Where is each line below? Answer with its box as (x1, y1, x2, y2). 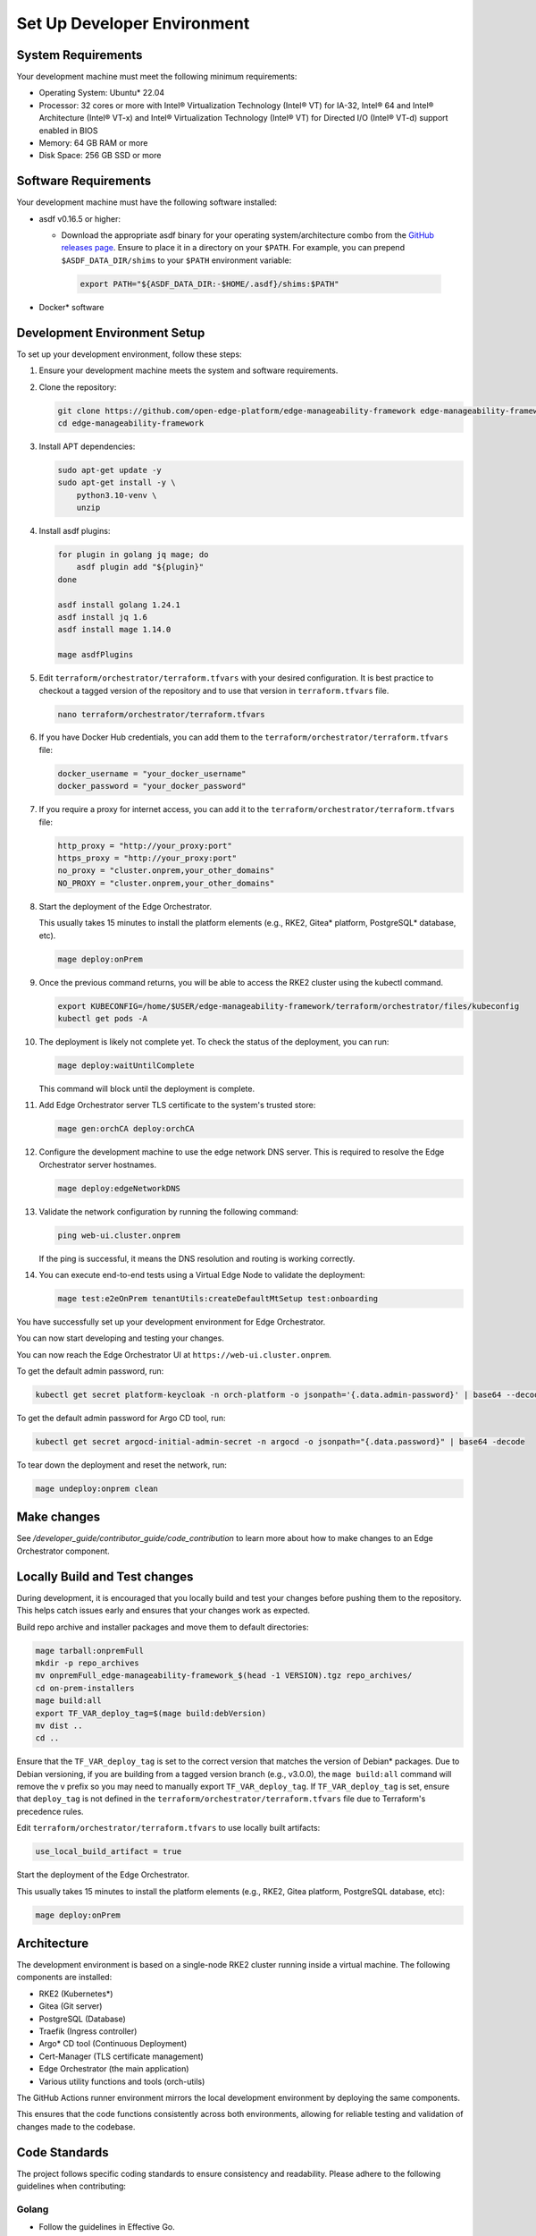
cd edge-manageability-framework (57, 418, 205, 428)
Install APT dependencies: (38, 441, 136, 452)
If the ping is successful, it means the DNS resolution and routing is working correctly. (38, 1253, 356, 1264)
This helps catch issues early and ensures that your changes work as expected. (16, 1605, 311, 1616)
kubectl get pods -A (57, 1013, 147, 1023)
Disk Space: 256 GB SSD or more (38, 150, 162, 161)
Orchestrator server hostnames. (38, 1159, 156, 1170)
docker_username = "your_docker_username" (57, 768, 247, 778)
